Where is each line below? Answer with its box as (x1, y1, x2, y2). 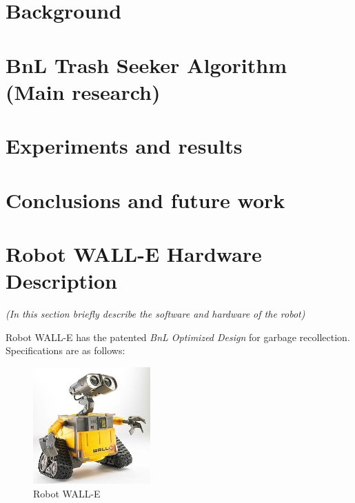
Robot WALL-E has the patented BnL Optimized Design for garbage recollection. (6, 329, 350, 344)
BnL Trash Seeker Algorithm (6, 50, 287, 79)
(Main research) (6, 77, 161, 105)
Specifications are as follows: (6, 343, 125, 358)
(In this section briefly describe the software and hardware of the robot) (6, 307, 305, 320)
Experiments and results (6, 132, 243, 160)
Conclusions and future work (6, 185, 285, 214)
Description (6, 267, 118, 295)
